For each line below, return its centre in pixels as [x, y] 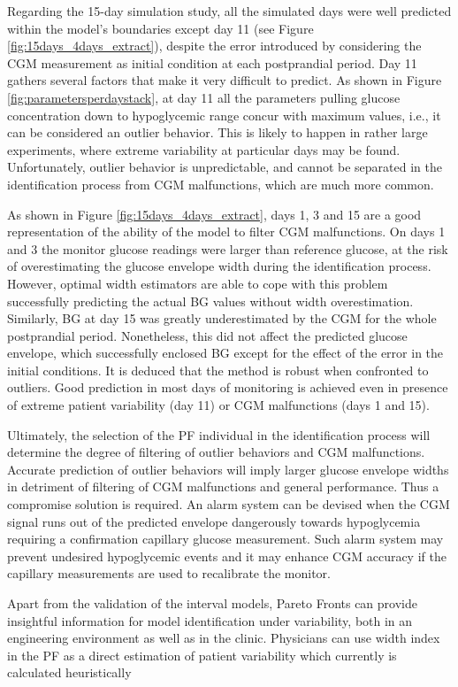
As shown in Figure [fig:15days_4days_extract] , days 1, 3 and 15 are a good [214, 214]
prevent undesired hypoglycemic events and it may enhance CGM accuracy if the [227, 556]
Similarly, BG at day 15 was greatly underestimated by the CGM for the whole [222, 318]
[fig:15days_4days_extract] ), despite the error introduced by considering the [214, 46]
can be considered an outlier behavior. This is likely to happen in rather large [218, 132]
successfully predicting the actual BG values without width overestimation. [210, 301]
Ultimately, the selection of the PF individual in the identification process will [219, 434]
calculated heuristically [69, 672]
